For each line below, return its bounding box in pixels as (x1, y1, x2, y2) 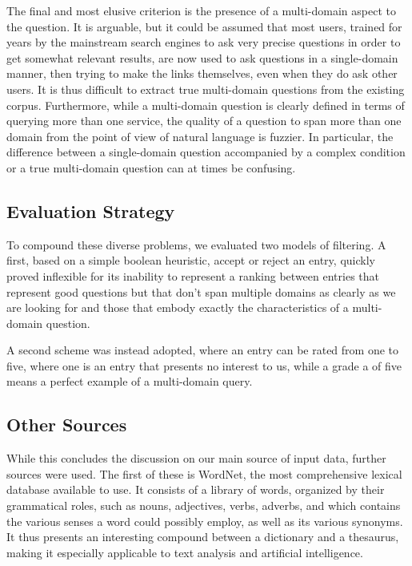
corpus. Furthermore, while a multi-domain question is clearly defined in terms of (6, 96, 405, 113)
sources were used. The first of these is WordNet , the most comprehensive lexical (6, 465, 402, 482)
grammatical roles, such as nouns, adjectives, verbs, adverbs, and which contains (6, 497, 401, 514)
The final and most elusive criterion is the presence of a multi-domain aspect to (6, 2, 396, 18)
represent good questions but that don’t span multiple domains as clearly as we (6, 283, 396, 300)
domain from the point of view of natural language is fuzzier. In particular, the (6, 127, 394, 144)
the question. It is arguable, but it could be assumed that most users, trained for (6, 18, 402, 34)
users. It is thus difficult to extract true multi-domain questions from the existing (6, 80, 405, 97)
